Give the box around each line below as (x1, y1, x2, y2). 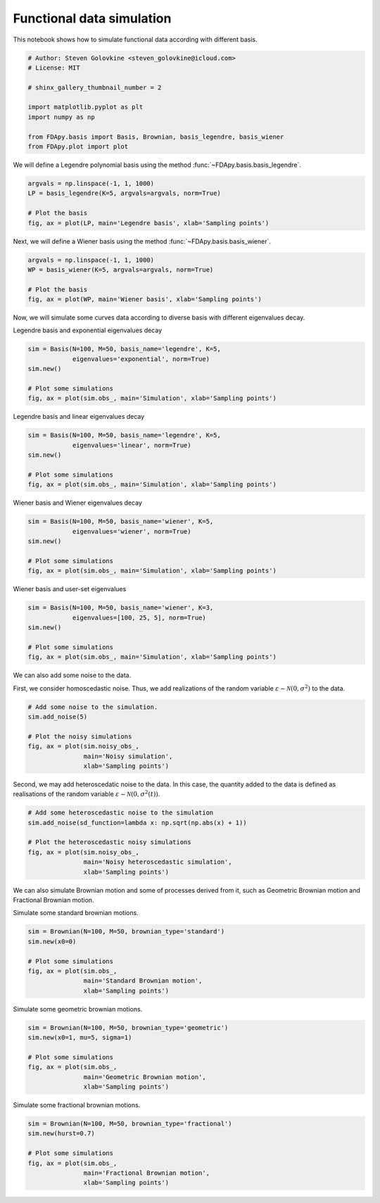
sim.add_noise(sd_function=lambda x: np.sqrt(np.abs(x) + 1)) (27, 819, 247, 826)
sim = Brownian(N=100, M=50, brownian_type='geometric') (27, 1024, 229, 1031)
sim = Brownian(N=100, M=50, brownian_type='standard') (27, 928, 225, 936)
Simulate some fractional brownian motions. (13, 1100, 141, 1109)
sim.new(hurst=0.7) (27, 1130, 95, 1138)
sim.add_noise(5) (27, 712, 88, 721)
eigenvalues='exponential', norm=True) (72, 355, 210, 363)
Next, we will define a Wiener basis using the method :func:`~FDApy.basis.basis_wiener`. (13, 237, 271, 246)
